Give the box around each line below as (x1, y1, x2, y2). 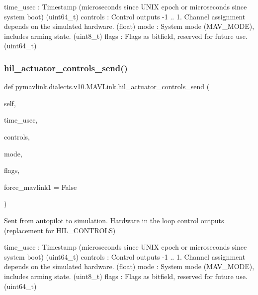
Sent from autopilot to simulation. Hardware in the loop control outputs (4, 215, 224, 225)
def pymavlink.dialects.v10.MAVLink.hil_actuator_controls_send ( (4, 81, 210, 92)
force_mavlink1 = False (4, 181, 77, 192)
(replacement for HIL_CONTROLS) (4, 225, 116, 235)
